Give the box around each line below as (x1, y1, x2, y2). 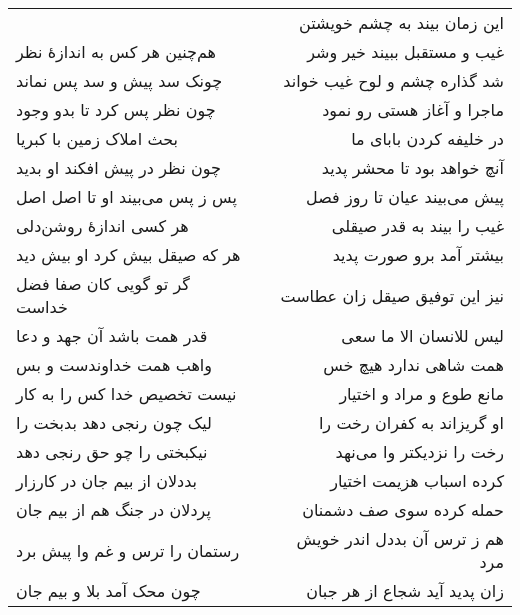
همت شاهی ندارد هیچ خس (323, 353, 504, 376)
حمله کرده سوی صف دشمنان (302, 498, 504, 521)
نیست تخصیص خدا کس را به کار (16, 382, 237, 405)
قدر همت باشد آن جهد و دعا (16, 324, 208, 347)
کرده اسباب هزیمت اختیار (330, 469, 504, 492)
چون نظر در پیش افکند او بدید (16, 156, 221, 179)
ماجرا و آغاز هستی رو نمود (322, 98, 504, 121)
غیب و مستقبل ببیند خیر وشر (307, 40, 504, 63)
